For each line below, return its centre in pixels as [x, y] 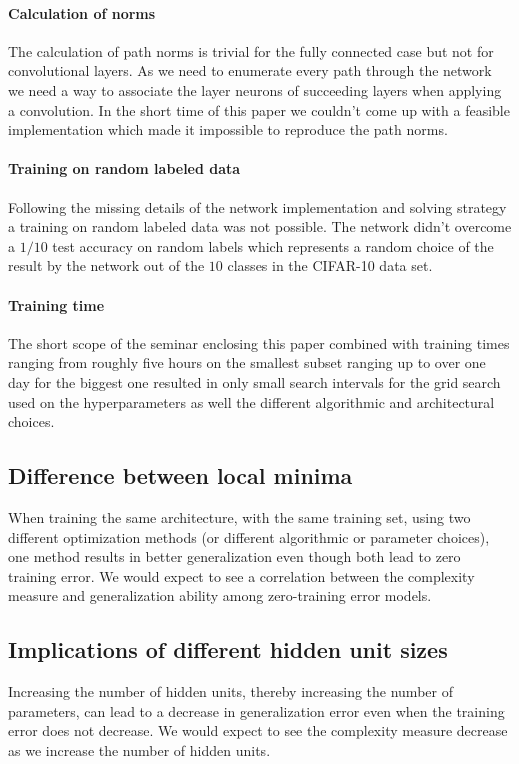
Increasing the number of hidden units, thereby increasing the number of [230, 691]
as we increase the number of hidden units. [139, 749]
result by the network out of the [106, 265]
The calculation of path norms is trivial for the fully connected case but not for [251, 50]
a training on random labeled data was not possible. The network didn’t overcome [260, 226]
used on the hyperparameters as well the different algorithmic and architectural [251, 401]
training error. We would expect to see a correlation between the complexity [241, 575]
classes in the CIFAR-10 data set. [330, 265]
